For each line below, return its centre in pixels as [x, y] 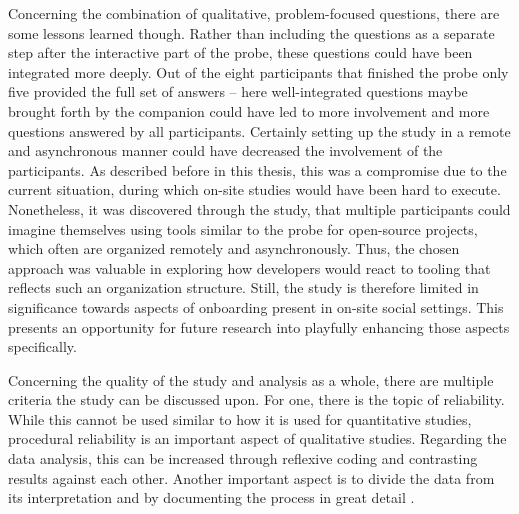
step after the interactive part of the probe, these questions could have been [240, 52]
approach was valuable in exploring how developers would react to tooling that [249, 267]
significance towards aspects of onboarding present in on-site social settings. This [256, 306]
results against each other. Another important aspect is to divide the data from [251, 477]
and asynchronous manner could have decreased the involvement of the [225, 150]
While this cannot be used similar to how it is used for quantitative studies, [240, 418]
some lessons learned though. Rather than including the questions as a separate [251, 32]
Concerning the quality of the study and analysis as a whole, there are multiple [251, 379]
